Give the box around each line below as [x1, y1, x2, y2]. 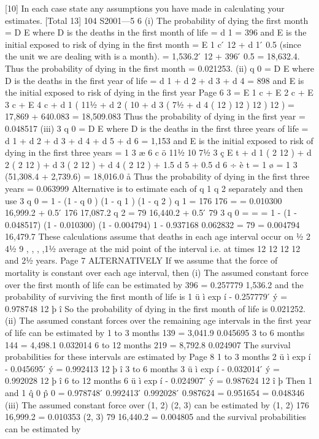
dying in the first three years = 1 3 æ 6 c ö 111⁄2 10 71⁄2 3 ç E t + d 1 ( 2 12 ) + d [5, 146, 312, 159]
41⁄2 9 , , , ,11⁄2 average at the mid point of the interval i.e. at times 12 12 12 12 [5, 242, 301, 254]
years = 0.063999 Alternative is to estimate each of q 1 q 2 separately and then [5, 181, 303, 194]
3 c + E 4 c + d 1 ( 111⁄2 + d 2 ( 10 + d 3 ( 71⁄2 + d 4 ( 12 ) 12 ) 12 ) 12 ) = [5, 97, 294, 110]
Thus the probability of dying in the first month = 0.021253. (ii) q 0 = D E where [5, 61, 314, 74]
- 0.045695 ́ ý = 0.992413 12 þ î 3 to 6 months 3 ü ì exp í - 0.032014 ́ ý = [5, 362, 280, 375]
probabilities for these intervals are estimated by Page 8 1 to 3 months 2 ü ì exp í [5, 350, 311, 363]
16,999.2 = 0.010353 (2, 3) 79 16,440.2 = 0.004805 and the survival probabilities [5, 410, 307, 423]
